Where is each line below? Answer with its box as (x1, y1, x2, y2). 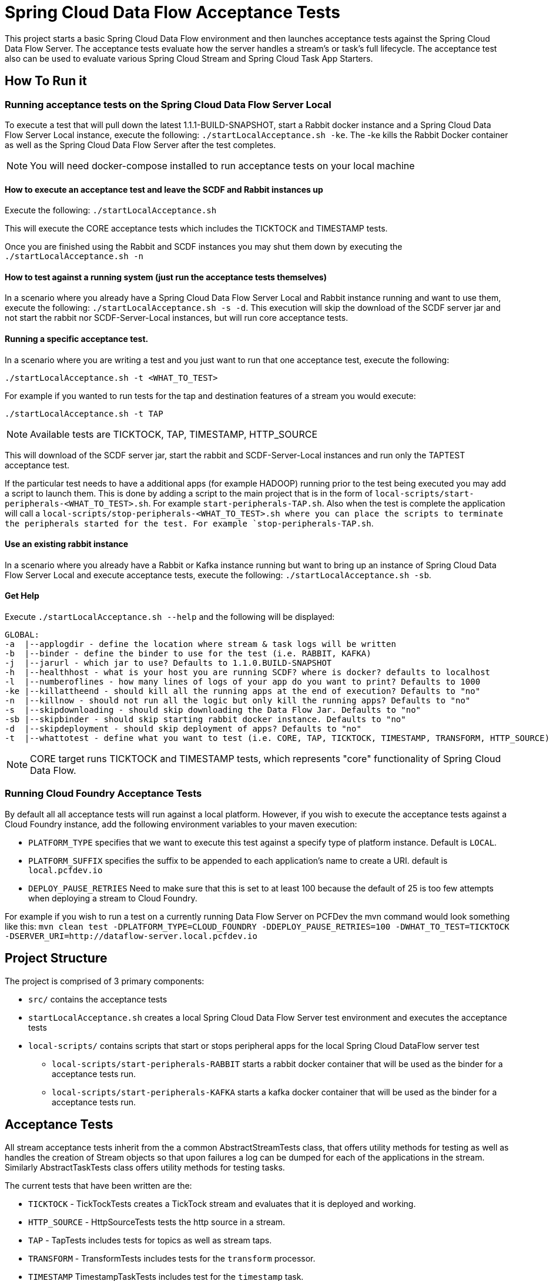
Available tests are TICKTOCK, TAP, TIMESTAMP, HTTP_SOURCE (30, 428, 318, 440)
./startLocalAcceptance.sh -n (5, 251, 144, 261)
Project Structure (5, 951, 108, 966)
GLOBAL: (5, 630, 40, 640)
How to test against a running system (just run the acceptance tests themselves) (5, 271, 327, 282)
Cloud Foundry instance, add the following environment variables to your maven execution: (5, 819, 357, 829)
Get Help (5, 591, 39, 601)
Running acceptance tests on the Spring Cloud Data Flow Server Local (5, 98, 331, 110)
